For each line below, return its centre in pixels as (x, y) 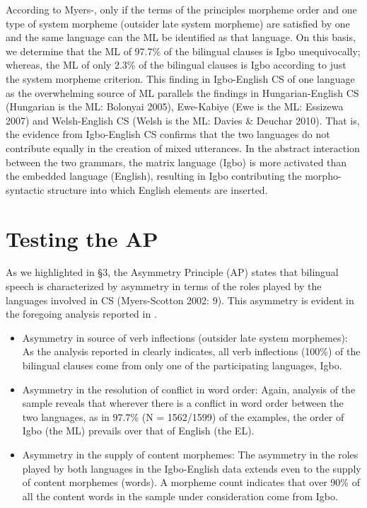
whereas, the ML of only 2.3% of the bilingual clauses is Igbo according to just (176, 65)
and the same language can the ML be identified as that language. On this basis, (181, 37)
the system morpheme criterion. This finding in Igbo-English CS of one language (180, 78)
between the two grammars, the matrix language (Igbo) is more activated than (176, 162)
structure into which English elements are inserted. (158, 189)
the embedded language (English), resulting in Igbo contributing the (154, 176)
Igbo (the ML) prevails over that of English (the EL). (138, 431)
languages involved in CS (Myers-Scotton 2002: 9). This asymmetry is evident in (180, 300)
